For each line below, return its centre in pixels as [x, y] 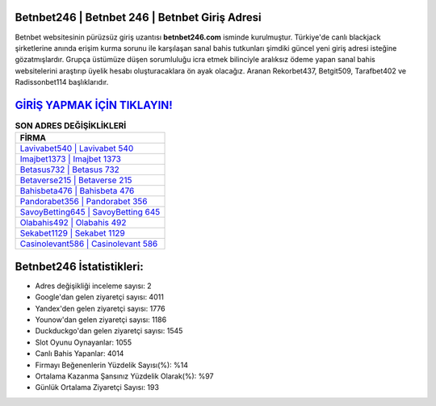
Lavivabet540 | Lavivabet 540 [77, 149]
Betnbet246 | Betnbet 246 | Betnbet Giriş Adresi [138, 17]
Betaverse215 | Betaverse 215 [76, 180]
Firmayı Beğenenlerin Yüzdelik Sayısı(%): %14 [112, 365]
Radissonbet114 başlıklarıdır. [62, 82]
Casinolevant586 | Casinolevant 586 [89, 244]
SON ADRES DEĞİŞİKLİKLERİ [71, 126]
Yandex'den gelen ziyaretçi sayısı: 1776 [100, 308]
